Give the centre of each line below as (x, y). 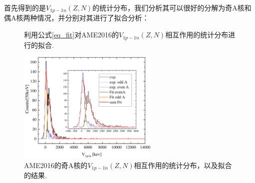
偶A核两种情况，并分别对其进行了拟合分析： (77, 18)
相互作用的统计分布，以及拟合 (183, 165)
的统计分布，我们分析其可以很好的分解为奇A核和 (172, 7)
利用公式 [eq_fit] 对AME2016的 (71, 35)
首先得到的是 (25, 7)
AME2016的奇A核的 (56, 165)
